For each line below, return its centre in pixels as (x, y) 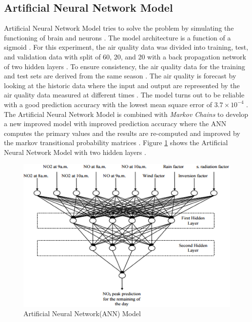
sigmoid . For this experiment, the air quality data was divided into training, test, (126, 47)
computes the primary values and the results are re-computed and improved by (122, 133)
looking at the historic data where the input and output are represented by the (122, 85)
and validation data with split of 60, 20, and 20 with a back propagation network (125, 56)
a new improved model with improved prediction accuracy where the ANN (115, 123)
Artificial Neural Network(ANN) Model (82, 313)
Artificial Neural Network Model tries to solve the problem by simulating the (119, 28)
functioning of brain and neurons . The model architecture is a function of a (117, 37)
